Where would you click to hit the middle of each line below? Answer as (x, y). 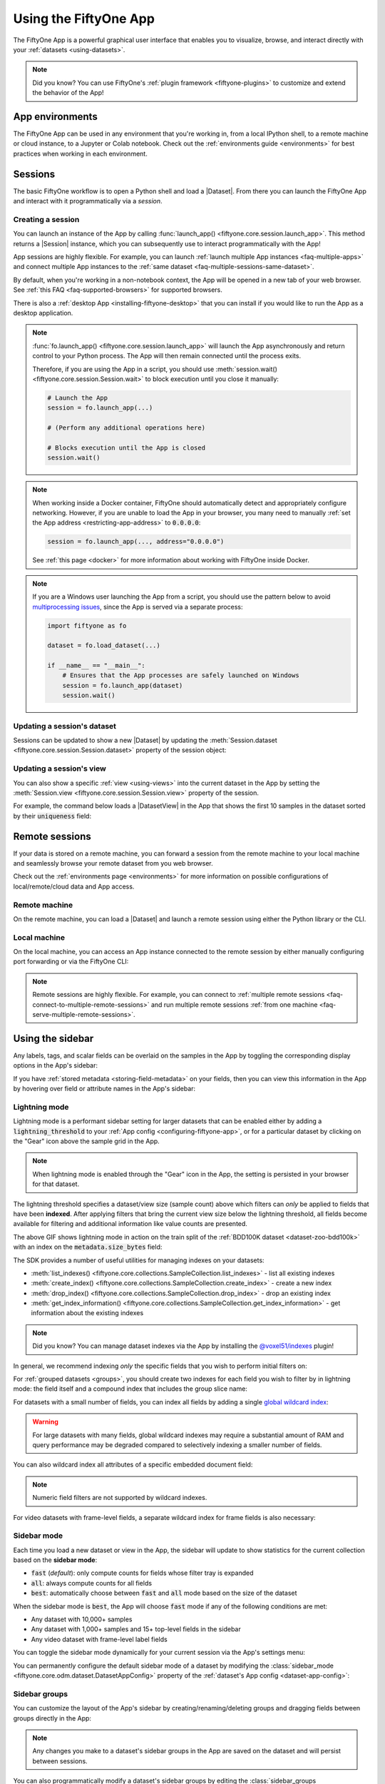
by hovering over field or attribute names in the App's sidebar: (104, 1089)
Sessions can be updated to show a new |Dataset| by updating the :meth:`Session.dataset (145, 740)
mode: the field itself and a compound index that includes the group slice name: (130, 1389)
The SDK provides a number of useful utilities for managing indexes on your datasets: (139, 1260)
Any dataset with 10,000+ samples (82, 1619)
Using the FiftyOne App (84, 19)
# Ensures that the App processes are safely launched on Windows (181, 675)
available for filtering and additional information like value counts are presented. (130, 1224)
